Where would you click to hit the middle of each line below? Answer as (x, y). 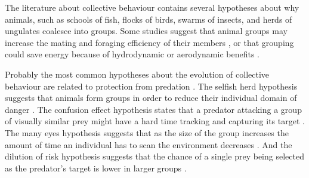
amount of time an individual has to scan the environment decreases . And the (149, 144)
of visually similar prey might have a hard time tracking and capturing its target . (155, 121)
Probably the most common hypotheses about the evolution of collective (137, 74)
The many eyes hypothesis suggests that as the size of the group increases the (147, 132)
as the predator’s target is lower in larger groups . (96, 168)
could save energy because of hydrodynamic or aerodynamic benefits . (132, 54)
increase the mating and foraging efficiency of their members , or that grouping (149, 42)
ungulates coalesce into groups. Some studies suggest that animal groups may (146, 31)
